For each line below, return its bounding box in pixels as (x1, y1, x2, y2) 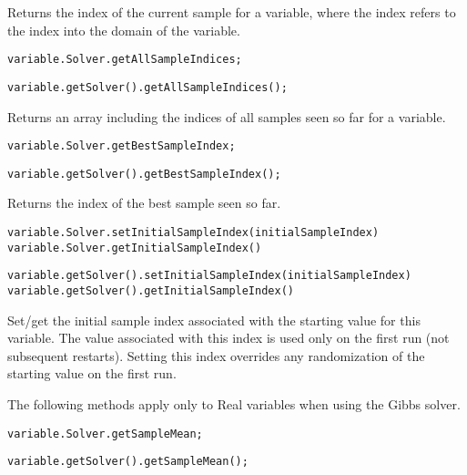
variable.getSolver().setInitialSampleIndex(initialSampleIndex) (7, 269, 411, 283)
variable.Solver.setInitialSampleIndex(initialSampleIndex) (7, 226, 380, 239)
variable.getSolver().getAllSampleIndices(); (7, 80, 288, 94)
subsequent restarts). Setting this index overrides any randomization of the (7, 346, 425, 365)
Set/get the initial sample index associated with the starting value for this (7, 310, 421, 329)
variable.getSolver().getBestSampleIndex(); (7, 167, 281, 181)
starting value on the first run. (7, 364, 177, 383)
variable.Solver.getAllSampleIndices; (7, 53, 242, 67)
